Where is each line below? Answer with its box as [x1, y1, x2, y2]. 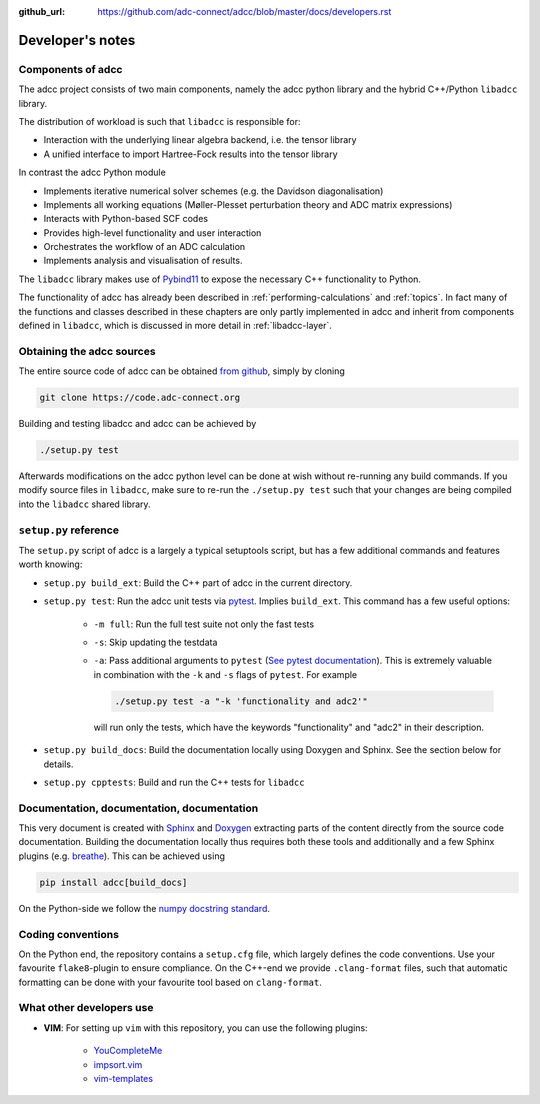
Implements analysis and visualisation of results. [43, 255, 243, 267]
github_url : [18, 6, 65, 17]
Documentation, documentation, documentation [18, 801, 259, 815]
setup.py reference [18, 523, 120, 537]
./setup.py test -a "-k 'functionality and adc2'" [114, 695, 369, 707]
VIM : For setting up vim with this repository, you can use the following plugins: [43, 1021, 369, 1034]
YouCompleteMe [93, 1045, 163, 1057]
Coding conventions [18, 927, 120, 941]
